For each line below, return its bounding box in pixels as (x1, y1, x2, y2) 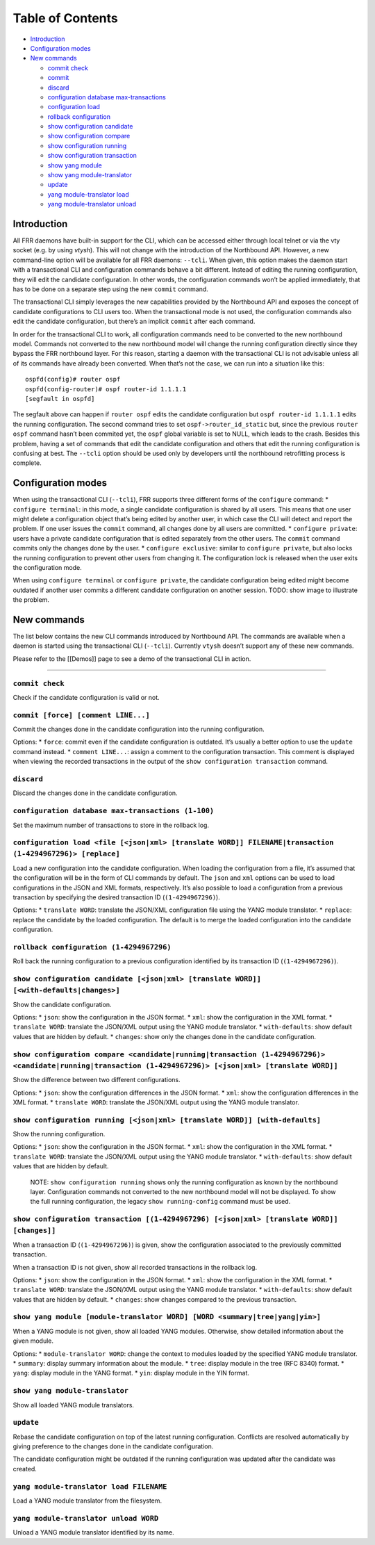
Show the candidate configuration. (12, 1000, 112, 1008)
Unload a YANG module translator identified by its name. (12, 1528, 174, 1537)
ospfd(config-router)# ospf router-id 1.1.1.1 (25, 385, 187, 393)
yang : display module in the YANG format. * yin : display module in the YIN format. (12, 1369, 250, 1378)
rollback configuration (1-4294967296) (12, 942, 172, 951)
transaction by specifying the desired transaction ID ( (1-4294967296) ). (12, 893, 220, 901)
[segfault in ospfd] (25, 395, 95, 402)
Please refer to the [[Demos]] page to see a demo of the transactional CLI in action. (12, 654, 251, 663)
